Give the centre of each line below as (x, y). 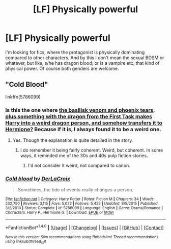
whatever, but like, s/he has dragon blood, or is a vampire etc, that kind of (82, 63)
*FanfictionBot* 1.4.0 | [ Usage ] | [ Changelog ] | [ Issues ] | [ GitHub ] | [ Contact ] (84, 227)
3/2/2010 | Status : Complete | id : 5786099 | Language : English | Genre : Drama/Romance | (84, 208)
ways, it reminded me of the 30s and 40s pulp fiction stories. (84, 156)
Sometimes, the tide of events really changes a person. (76, 190)
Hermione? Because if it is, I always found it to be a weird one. (83, 129)
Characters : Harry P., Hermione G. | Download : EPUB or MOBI (60, 213)
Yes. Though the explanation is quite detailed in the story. (73, 140)
